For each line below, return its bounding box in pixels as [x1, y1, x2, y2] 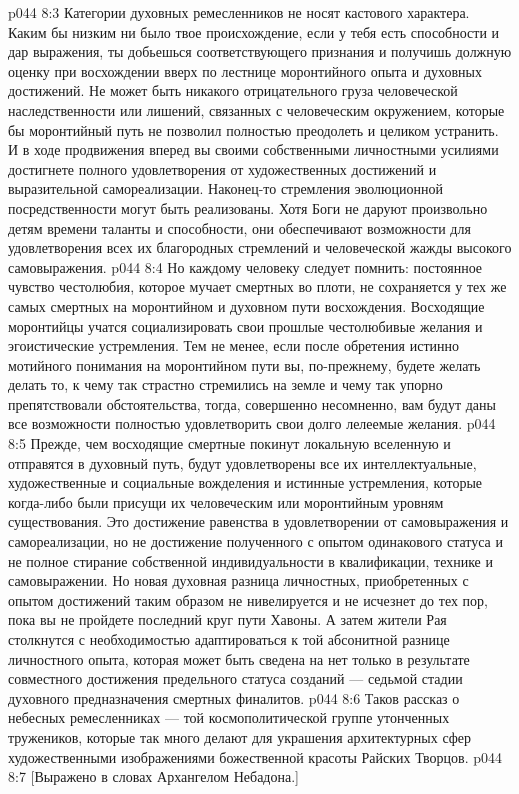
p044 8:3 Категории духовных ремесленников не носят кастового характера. [8, 2, 470, 22]
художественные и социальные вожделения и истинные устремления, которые [8, 472, 482, 493]
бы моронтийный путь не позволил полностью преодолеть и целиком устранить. [8, 119, 499, 140]
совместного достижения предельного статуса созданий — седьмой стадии [8, 668, 463, 689]
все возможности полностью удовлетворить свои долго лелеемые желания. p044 [8, 413, 496, 434]
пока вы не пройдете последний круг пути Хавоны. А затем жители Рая [8, 609, 447, 630]
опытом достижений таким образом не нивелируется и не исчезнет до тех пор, [8, 589, 488, 610]
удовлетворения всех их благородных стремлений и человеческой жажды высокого [8, 237, 512, 258]
